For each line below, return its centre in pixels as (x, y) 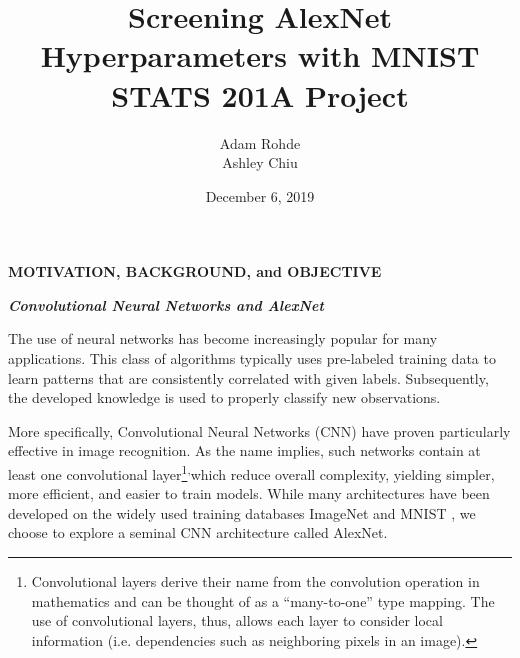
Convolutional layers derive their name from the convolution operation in (255, 581)
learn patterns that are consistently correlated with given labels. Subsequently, (248, 377)
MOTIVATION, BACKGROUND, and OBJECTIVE (195, 271)
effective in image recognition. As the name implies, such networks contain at (244, 450)
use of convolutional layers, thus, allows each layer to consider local (237, 620)
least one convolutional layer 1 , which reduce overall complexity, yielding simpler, (251, 472)
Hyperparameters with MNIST (260, 55)
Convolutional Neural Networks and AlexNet (166, 304)
